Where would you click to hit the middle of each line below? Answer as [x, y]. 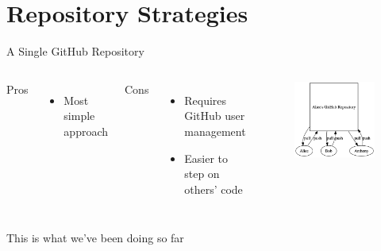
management [215, 131]
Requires [206, 100]
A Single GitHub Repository [75, 51]
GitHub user [215, 116]
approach [86, 131]
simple [79, 116]
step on [202, 174]
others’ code [214, 189]
